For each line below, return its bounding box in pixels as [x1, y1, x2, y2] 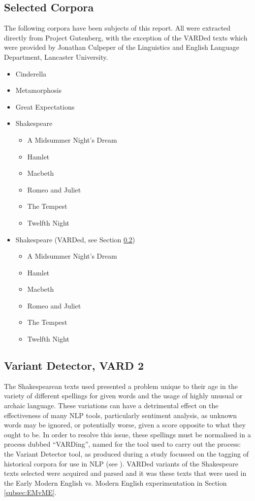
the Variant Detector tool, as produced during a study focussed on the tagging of [4, 449, 249, 459]
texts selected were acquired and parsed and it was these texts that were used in [4, 468, 247, 478]
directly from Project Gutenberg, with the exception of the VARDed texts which [4, 32, 248, 42]
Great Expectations [15, 101, 75, 112]
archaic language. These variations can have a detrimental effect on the [4, 400, 219, 411]
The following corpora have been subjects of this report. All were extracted [4, 23, 231, 33]
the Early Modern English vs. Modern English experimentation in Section [4, 477, 227, 488]
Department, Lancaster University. [4, 51, 108, 62]
